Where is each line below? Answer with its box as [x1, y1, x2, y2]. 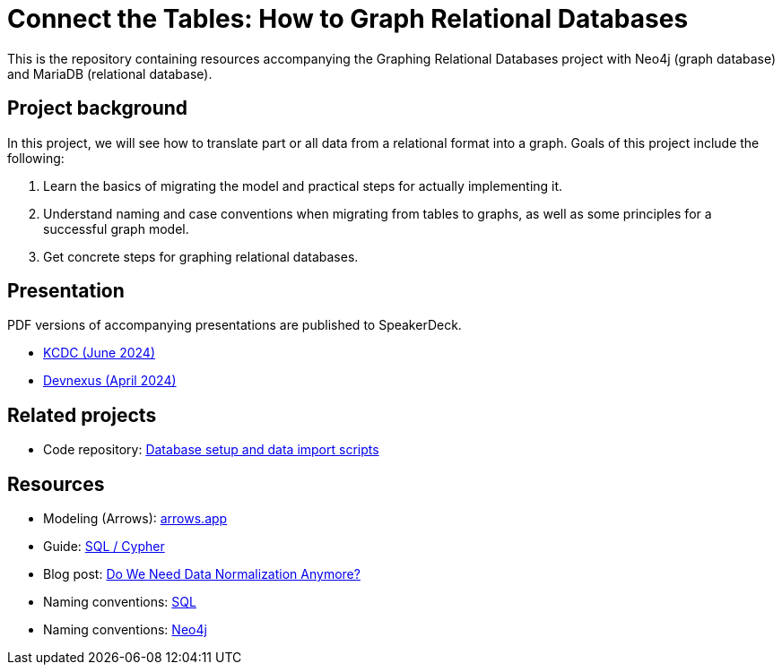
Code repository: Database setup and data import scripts [43, 442, 379, 458]
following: [7, 150, 65, 166]
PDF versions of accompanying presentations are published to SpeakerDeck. [7, 317, 462, 333]
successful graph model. [43, 220, 189, 237]
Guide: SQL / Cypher [43, 538, 165, 555]
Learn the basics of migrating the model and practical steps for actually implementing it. [43, 177, 563, 194]
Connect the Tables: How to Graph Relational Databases [7, 4, 689, 34]
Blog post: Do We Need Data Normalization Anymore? [43, 566, 361, 582]
